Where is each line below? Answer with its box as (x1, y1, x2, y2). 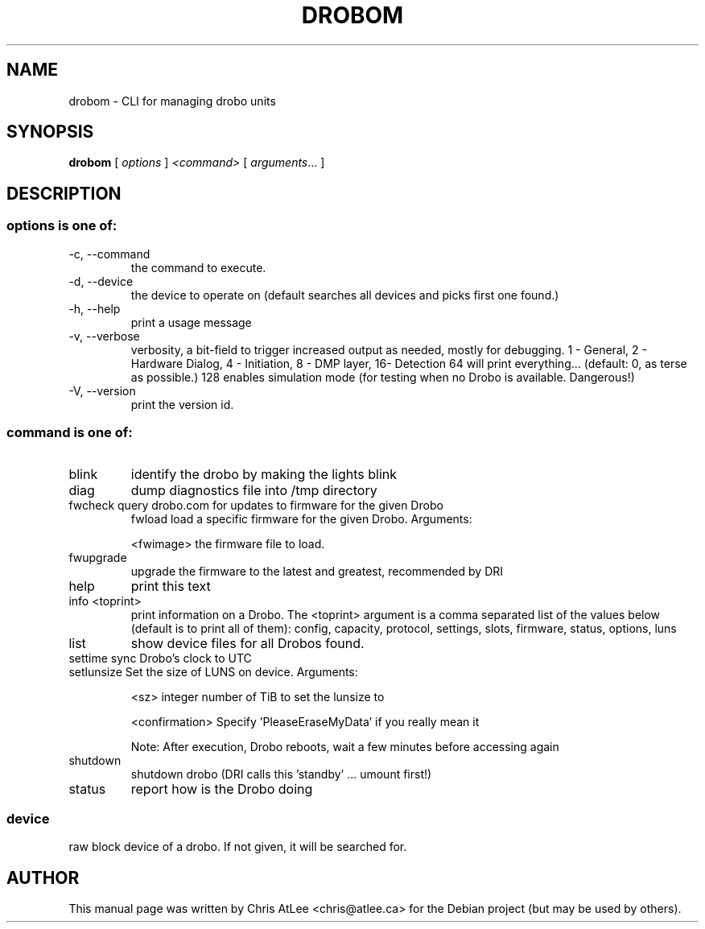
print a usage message (130, 315, 252, 329)
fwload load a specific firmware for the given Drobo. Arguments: (130, 512, 472, 526)
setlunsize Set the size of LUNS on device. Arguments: (68, 665, 358, 679)
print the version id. (130, 397, 234, 411)
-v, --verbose (68, 328, 140, 343)
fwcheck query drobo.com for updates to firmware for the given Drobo (68, 498, 443, 513)
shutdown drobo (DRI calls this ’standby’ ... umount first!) (130, 767, 432, 782)
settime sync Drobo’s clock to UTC (68, 651, 252, 666)
